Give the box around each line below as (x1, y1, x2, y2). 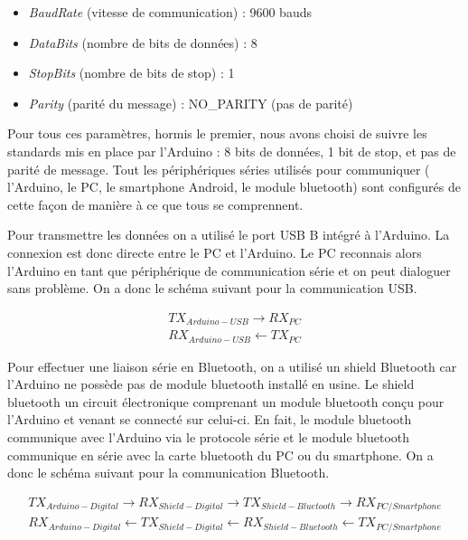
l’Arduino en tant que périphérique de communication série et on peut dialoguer (7, 261, 451, 279)
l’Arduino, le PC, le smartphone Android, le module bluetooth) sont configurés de (7, 177, 461, 196)
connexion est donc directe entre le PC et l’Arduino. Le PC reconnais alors (7, 242, 422, 261)
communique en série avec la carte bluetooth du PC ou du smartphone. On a (7, 445, 434, 464)
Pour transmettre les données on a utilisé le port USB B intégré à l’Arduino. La (7, 225, 450, 244)
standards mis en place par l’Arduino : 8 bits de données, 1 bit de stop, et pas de (7, 141, 456, 160)
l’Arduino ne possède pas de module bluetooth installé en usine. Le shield (7, 374, 415, 393)
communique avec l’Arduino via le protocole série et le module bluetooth (7, 428, 410, 447)
